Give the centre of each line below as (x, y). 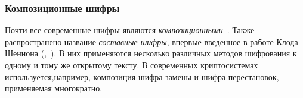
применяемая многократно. (54, 88)
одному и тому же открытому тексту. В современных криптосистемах (132, 65)
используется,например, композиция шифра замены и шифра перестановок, (142, 76)
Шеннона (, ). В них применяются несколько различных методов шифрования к (151, 53)
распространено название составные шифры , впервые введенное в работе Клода (151, 41)
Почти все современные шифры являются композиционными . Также (130, 30)
